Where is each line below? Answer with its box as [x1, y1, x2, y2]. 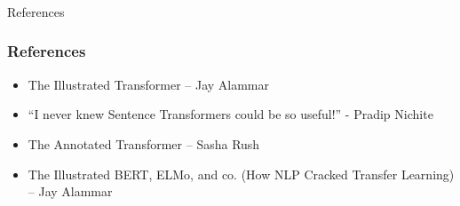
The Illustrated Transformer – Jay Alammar [28, 75, 270, 93]
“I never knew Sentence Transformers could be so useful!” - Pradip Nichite [28, 105, 433, 123]
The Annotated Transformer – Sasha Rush [28, 134, 260, 153]
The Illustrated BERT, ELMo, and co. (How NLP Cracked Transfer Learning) [28, 164, 455, 183]
